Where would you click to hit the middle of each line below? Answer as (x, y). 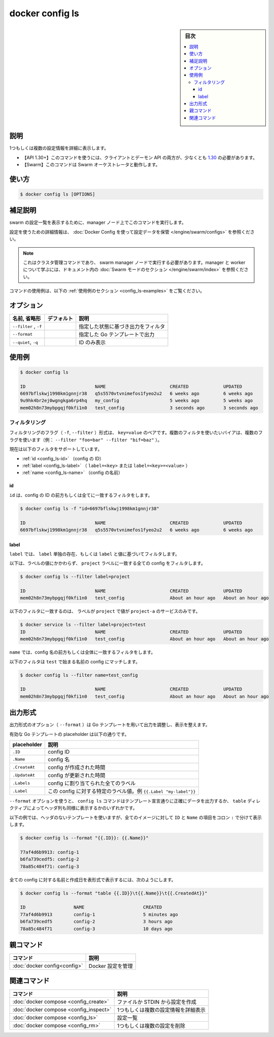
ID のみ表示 (92, 342)
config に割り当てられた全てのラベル (92, 783)
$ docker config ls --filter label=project (75, 577)
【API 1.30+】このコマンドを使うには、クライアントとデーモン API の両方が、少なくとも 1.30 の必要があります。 (140, 157)
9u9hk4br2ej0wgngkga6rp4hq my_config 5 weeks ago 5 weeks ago (136, 401)
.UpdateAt (24, 775)
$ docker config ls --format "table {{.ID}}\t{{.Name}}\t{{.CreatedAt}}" (114, 893)
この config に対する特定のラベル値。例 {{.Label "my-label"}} (122, 791)
